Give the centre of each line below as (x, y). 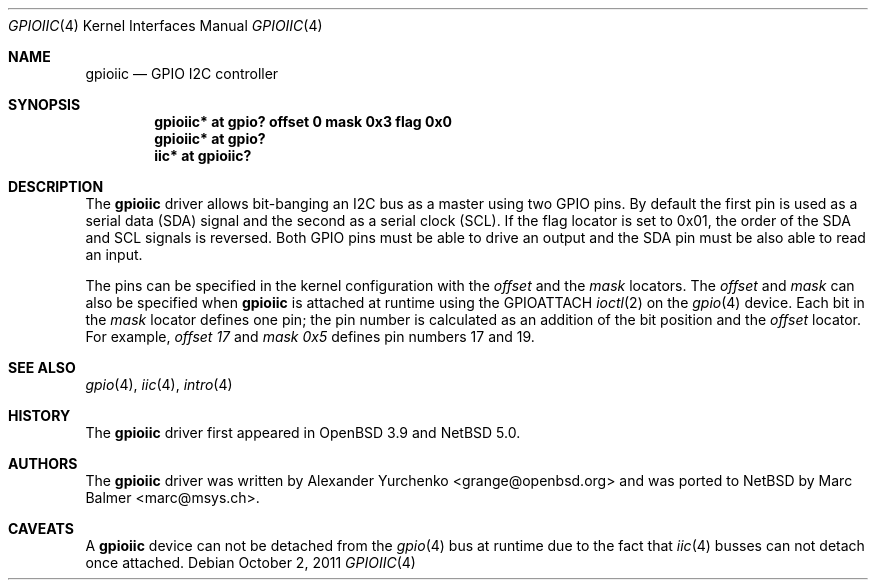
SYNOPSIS (44, 104)
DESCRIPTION (56, 186)
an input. (114, 254)
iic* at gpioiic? (203, 155)
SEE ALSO (42, 367)
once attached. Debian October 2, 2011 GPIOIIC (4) (250, 562)
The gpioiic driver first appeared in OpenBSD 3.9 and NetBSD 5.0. (303, 432)
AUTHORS (43, 463)
